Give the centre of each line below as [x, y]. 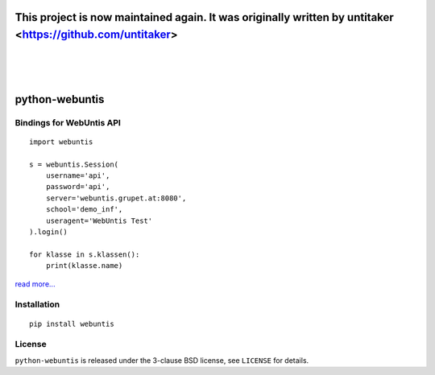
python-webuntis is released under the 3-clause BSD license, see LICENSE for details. [162, 360]
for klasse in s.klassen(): [85, 254]
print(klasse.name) [84, 266]
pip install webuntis [72, 323]
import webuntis [61, 142]
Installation [37, 304]
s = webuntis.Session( [74, 164]
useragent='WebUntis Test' [99, 220]
